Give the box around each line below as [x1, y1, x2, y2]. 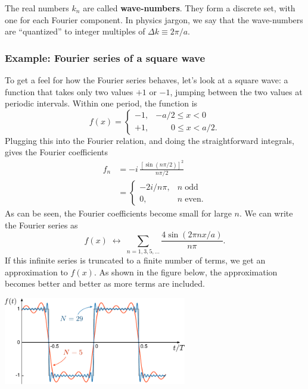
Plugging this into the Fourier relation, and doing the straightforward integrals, [5, 134, 294, 146]
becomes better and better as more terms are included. [5, 277, 205, 290]
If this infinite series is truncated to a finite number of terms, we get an [5, 254, 266, 266]
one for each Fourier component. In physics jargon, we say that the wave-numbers [5, 13, 303, 26]
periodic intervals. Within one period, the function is [5, 97, 198, 109]
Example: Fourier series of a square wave [5, 50, 206, 65]
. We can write [239, 207, 293, 219]
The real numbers [5, 2, 69, 14]
